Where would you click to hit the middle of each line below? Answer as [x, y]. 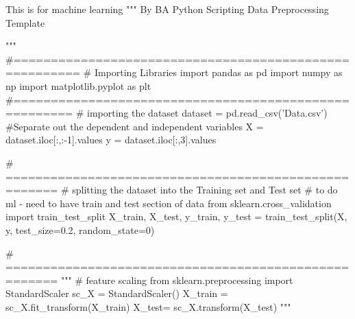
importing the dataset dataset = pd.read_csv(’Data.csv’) [207, 113]
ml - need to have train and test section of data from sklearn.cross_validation [169, 203]
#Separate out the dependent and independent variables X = [135, 126]
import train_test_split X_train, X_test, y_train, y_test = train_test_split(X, [176, 216]
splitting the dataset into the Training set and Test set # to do [205, 190]
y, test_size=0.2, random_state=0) [80, 229]
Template [25, 22]
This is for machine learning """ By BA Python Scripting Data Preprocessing [167, 9]
